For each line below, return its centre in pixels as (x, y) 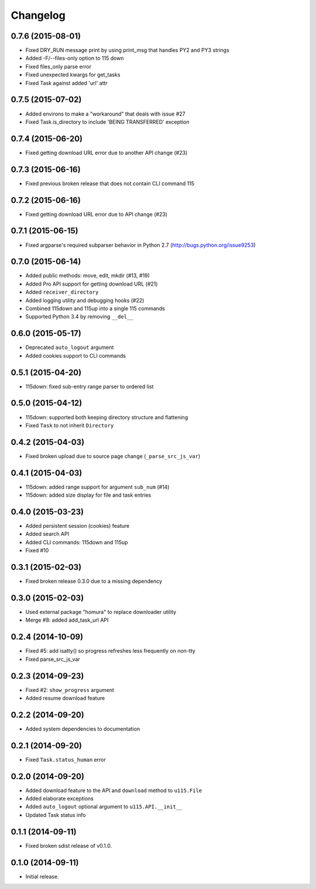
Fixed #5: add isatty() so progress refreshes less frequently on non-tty (110, 651)
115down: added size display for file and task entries (88, 495)
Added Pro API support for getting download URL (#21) (92, 284)
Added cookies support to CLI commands (75, 355)
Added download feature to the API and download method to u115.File (114, 790)
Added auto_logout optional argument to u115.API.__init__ (104, 807)
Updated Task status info (56, 815)
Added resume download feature (65, 698)
